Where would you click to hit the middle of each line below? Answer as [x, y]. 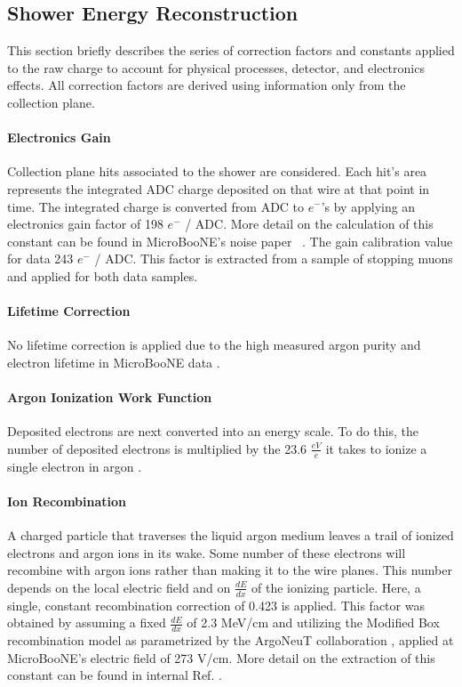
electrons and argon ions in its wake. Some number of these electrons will [207, 552]
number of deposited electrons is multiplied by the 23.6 [157, 448]
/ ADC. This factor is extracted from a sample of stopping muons [274, 259]
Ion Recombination [67, 501]
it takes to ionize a [376, 448]
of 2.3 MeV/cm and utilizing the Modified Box [313, 622]
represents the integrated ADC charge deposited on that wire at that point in [219, 188]
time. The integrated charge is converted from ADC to [156, 206]
